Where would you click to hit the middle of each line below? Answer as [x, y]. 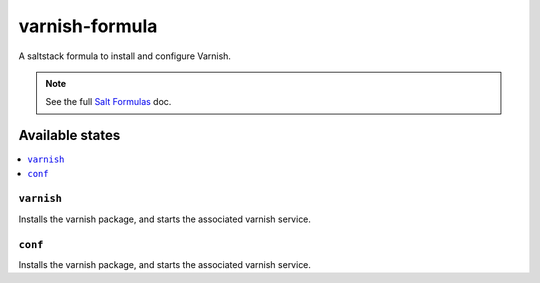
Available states [69, 135]
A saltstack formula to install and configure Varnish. [125, 56]
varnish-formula [88, 26]
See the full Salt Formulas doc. [108, 102]
